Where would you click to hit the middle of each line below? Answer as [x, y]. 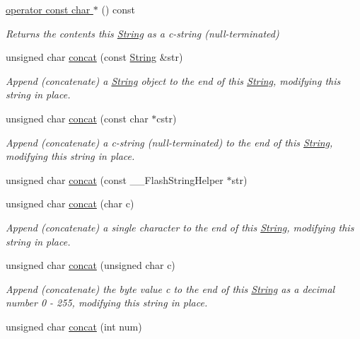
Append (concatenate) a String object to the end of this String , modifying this [173, 80]
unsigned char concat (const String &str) [94, 57]
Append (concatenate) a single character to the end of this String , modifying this [180, 227]
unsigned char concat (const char [77, 118]
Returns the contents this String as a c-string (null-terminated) [143, 33]
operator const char [48, 9]
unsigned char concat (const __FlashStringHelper [115, 179]
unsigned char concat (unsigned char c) [91, 265]
